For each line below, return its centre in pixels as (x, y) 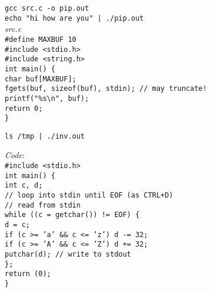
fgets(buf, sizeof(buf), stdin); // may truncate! (106, 89)
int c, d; (24, 186)
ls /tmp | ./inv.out (45, 136)
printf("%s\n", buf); (47, 98)
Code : (15, 155)
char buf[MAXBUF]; (41, 79)
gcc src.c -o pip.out (47, 8)
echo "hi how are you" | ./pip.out (74, 18)
